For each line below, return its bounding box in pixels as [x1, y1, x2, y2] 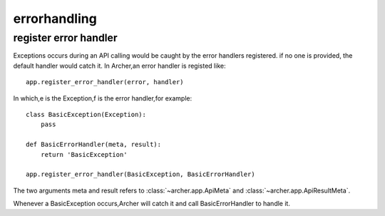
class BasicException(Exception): [26, 110, 146, 118]
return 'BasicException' [40, 150, 128, 158]
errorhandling [13, 11, 98, 26]
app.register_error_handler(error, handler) [26, 78, 185, 86]
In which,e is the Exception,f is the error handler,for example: [13, 93, 192, 103]
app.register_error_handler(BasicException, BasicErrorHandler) [26, 170, 256, 178]
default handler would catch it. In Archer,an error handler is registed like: [13, 61, 226, 70]
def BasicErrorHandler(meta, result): [26, 140, 162, 149]
